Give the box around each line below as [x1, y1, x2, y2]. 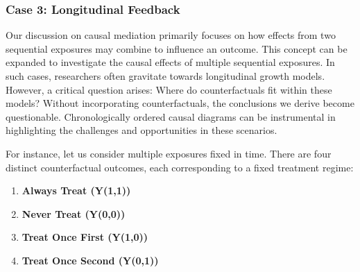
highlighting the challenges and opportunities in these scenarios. [6, 123, 277, 137]
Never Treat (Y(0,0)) [22, 206, 126, 221]
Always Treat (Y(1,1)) [22, 183, 131, 198]
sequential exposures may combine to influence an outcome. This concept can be [6, 41, 348, 56]
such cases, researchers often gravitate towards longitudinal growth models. [6, 69, 325, 83]
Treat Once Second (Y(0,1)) [22, 253, 159, 267]
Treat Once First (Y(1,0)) [22, 230, 148, 244]
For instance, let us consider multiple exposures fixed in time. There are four [6, 146, 332, 160]
